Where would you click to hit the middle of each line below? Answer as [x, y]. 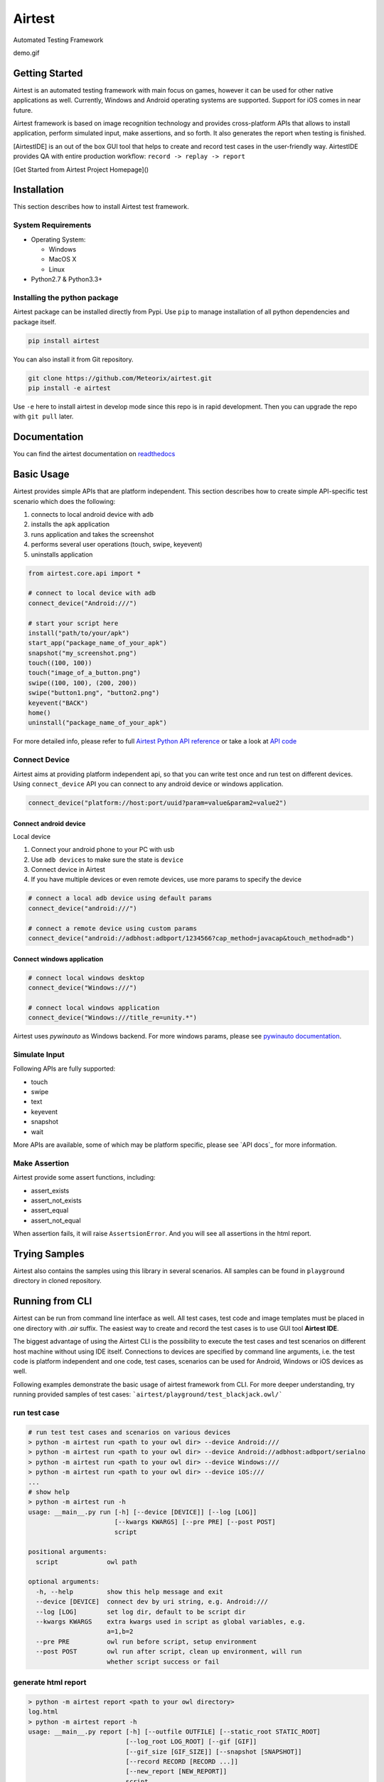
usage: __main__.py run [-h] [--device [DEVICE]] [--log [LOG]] [143, 1512]
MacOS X [63, 259]
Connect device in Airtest [68, 870]
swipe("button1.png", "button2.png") [94, 693]
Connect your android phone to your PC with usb [103, 850]
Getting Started [48, 73]
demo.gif [26, 53]
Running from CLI [53, 1301]
